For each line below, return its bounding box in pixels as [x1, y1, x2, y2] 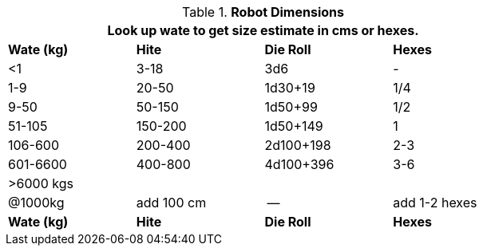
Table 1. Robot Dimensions [182, 4, 344, 20]
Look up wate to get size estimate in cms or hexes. [107, 22, 419, 38]
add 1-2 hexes [393, 195, 477, 211]
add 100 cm [136, 195, 207, 211]
